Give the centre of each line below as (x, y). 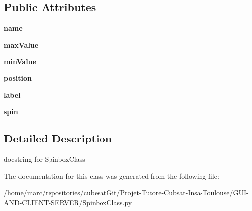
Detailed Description (58, 138)
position (18, 78)
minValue (20, 61)
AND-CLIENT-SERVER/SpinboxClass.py (68, 202)
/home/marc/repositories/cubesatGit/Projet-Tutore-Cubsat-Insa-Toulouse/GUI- (126, 192)
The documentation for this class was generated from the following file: (112, 176)
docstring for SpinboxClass (45, 159)
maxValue (21, 44)
